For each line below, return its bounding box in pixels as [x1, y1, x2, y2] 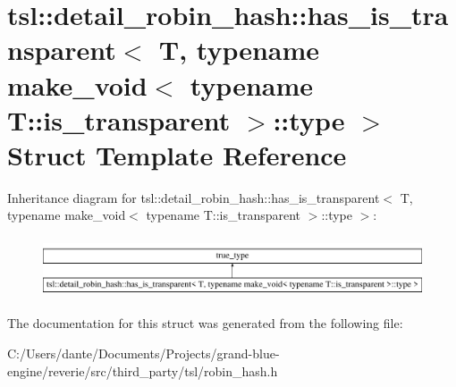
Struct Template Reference [7, 136, 347, 172]
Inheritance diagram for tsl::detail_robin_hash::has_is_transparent [7, 188, 380, 206]
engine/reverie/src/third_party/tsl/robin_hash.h [7, 361, 278, 380]
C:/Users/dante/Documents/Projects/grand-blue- [7, 343, 280, 362]
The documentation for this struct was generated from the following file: [7, 314, 403, 332]
